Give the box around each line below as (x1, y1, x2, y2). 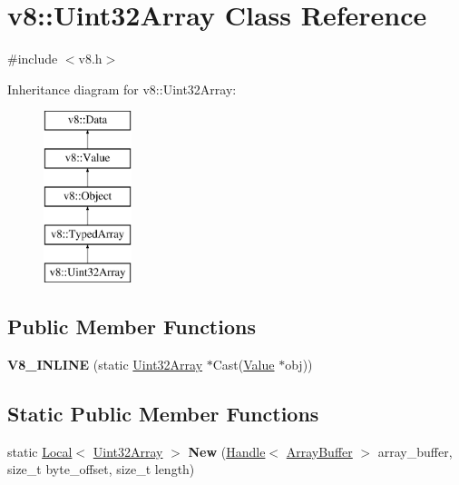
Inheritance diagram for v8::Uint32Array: (7, 79, 237, 98)
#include (7, 49, 58, 68)
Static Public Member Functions (7, 400, 319, 428)
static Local (7, 441, 73, 460)
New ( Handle (188, 441, 266, 460)
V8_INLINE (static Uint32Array (7, 355, 203, 374)
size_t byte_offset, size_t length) (7, 460, 195, 479)
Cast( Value (212, 355, 275, 374)
